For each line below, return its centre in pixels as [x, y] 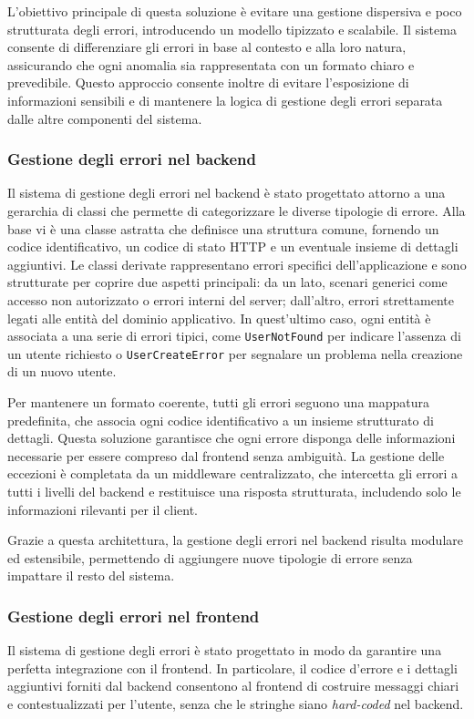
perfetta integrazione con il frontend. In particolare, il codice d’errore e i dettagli [232, 668]
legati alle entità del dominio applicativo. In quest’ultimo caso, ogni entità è [219, 318]
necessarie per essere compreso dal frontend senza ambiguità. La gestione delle [226, 455]
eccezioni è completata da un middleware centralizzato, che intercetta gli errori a [233, 473]
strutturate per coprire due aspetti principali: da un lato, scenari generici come [227, 282]
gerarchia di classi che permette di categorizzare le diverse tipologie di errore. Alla [237, 210]
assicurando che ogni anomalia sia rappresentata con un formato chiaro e [211, 64]
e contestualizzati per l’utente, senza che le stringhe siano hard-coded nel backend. [236, 703]
